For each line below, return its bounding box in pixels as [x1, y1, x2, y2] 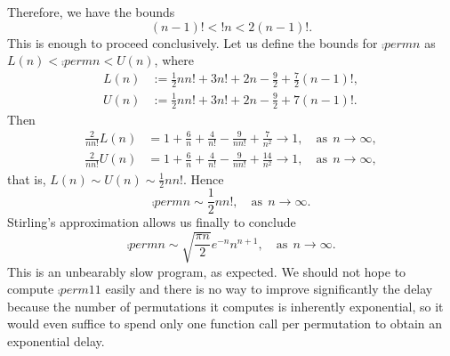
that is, [7, 169, 46, 188]
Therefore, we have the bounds [7, 3, 175, 20]
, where [154, 51, 194, 69]
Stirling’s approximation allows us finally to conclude [7, 213, 296, 231]
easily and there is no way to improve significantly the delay [105, 279, 433, 298]
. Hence [182, 169, 224, 188]
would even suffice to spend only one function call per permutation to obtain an [7, 314, 443, 333]
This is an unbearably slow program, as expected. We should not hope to [7, 262, 406, 280]
